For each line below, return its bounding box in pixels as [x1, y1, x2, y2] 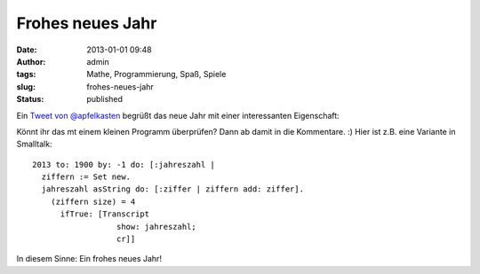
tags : [16, 69, 36, 80]
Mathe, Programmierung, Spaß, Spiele [86, 69, 227, 80]
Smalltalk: [16, 138, 52, 150]
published [86, 94, 124, 105]
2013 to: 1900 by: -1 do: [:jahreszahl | [32, 160, 215, 169]
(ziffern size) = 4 [50, 196, 136, 207]
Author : [16, 56, 46, 67]
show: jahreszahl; [116, 222, 197, 231]
